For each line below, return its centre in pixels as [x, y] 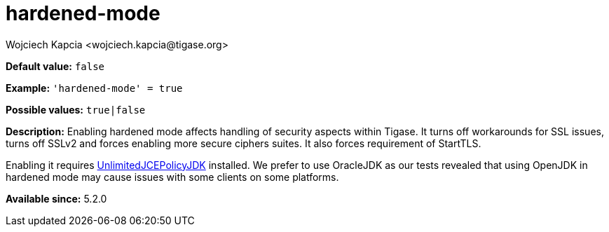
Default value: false [55, 66]
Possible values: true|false [76, 109]
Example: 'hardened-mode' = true [94, 88]
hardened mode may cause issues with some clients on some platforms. [172, 177]
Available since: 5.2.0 [56, 198]
